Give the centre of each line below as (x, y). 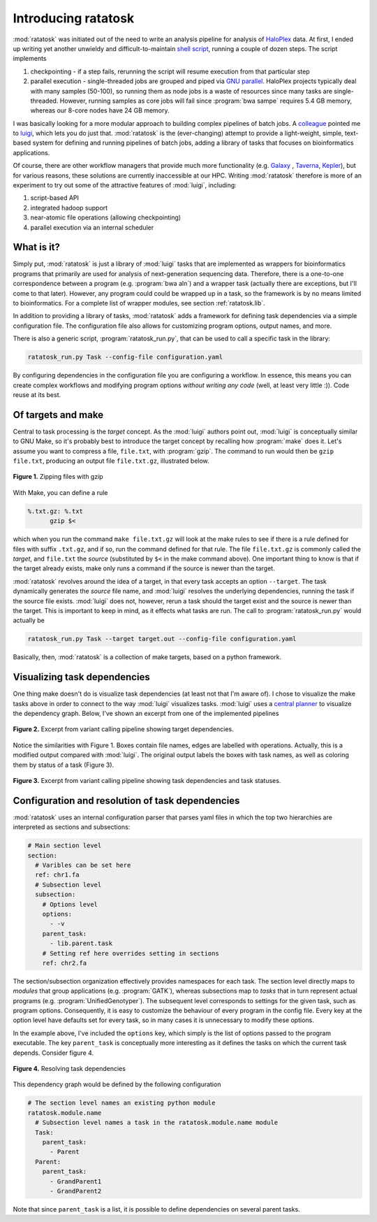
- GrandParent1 (76, 1181)
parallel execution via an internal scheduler (92, 227)
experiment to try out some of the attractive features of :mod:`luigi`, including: (125, 185)
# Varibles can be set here (83, 865)
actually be (29, 620)
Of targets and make (58, 415)
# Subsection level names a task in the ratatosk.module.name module (157, 1123)
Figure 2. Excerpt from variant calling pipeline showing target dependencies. (123, 729)
